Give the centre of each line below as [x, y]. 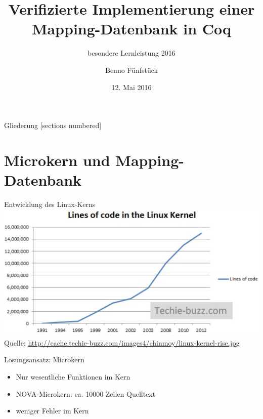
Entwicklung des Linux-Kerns [50, 204]
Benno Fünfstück [131, 70]
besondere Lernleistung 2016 [131, 53]
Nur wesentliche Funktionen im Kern [73, 376]
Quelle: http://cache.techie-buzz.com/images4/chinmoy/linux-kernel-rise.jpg [122, 342]
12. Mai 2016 [131, 87]
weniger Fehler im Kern [52, 411]
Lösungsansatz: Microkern [44, 360]
